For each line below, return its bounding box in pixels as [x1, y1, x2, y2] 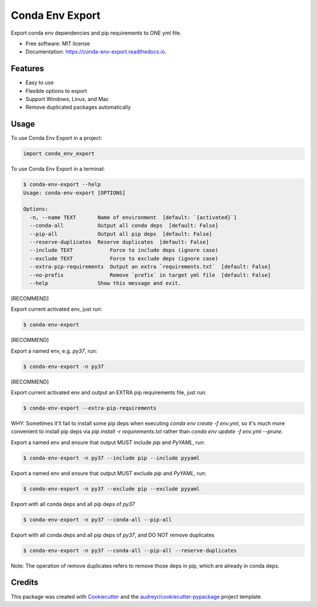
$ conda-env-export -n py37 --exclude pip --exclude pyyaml [23, 485, 200, 492]
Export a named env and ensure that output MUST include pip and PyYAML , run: [11, 438, 205, 446]
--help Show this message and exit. [29, 280, 181, 286]
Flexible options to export [25, 87, 87, 94]
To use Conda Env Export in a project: [11, 135, 103, 142]
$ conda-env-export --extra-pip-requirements [23, 405, 157, 411]
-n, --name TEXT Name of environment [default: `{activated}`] [29, 214, 237, 220]
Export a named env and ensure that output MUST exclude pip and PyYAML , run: [11, 469, 207, 477]
